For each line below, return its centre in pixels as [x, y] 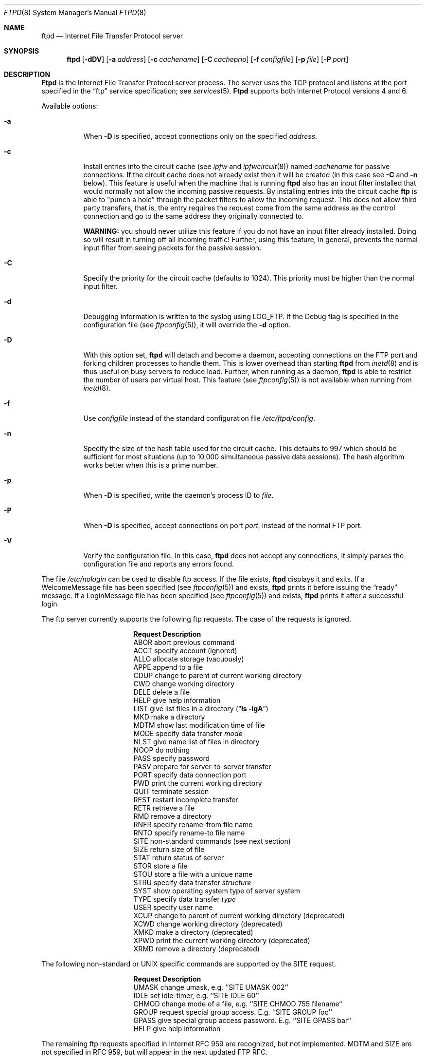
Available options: [70, 106]
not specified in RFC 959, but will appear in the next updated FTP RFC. [155, 1052]
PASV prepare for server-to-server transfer [202, 767]
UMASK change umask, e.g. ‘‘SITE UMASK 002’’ [211, 987]
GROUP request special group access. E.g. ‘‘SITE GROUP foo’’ [233, 1012]
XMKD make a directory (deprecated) [193, 932]
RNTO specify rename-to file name [189, 833]
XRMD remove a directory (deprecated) [196, 949]
